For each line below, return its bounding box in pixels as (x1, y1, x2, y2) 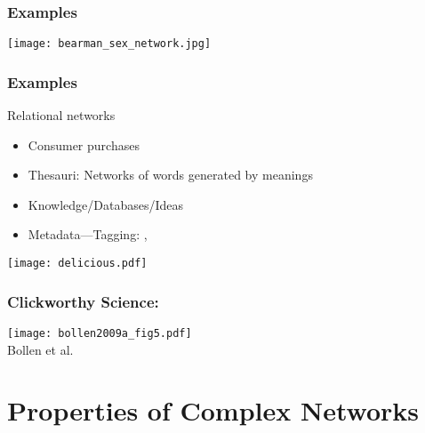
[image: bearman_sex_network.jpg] (7, 37, 212, 51)
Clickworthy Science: (7, 290, 159, 312)
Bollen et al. (7, 340, 74, 358)
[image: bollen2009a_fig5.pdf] (7, 326, 192, 340)
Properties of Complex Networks (7, 392, 420, 429)
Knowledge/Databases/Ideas (28, 195, 184, 213)
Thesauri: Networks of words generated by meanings (28, 165, 313, 184)
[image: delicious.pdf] (7, 257, 148, 270)
